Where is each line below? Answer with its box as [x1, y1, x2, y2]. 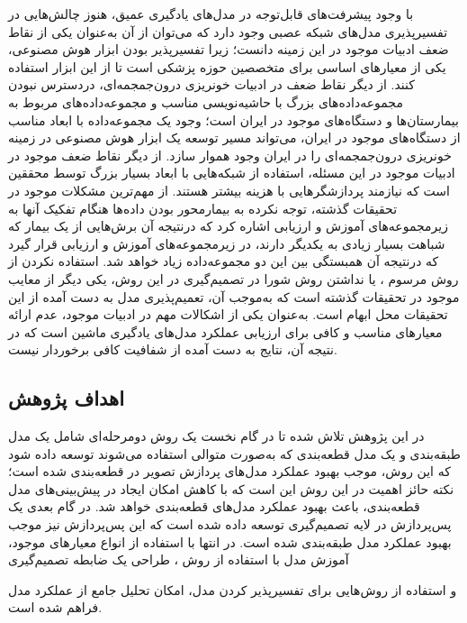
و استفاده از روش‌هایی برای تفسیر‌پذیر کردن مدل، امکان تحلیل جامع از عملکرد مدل [8, 580, 457, 599]
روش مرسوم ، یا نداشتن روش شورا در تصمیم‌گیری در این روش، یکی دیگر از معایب [8, 269, 459, 288]
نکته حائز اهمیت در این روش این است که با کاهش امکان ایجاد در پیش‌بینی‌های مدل [8, 479, 454, 498]
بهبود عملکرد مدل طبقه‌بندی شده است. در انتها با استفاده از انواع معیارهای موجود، [8, 532, 452, 551]
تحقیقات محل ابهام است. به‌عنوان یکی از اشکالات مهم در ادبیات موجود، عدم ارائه [8, 305, 448, 324]
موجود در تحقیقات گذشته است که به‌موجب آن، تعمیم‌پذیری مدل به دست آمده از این [8, 287, 460, 306]
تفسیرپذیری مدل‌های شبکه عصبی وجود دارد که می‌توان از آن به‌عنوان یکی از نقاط [8, 22, 448, 41]
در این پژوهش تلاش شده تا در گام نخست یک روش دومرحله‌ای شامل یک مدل [8, 426, 425, 445]
